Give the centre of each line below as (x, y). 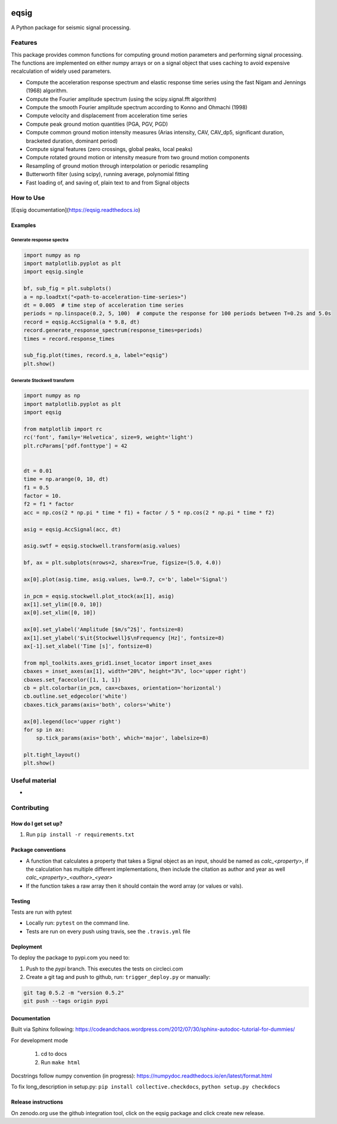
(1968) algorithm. (47, 91)
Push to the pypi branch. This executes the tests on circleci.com (104, 969)
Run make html (60, 1062)
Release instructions (37, 1102)
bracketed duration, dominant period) (72, 141)
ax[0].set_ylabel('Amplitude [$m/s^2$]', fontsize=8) (104, 629)
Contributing (30, 808)
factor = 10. (43, 496)
